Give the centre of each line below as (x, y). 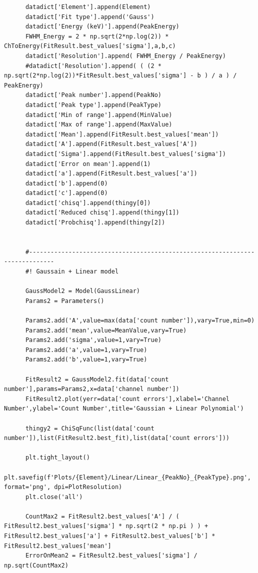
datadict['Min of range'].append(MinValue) (99, 115)
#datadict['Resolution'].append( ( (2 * (93, 66)
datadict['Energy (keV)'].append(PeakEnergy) (102, 27)
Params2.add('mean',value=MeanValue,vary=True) (106, 330)
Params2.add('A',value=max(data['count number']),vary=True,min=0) (140, 320)
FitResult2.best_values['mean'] (58, 546)
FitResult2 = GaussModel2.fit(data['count (97, 379)
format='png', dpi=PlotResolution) (63, 487)
